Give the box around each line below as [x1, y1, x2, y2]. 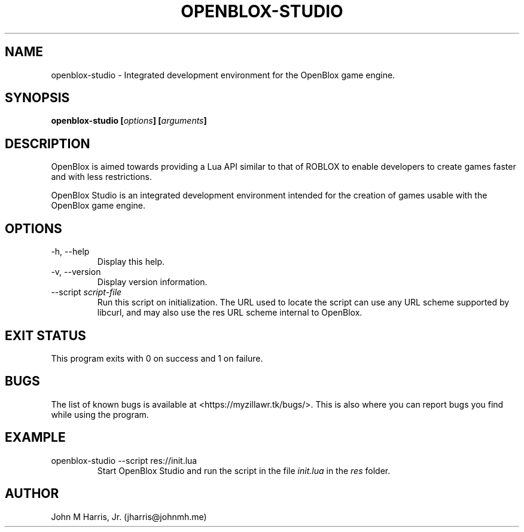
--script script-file [51, 287, 122, 298]
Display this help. [97, 256, 165, 267]
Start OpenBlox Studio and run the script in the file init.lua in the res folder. [97, 465, 391, 476]
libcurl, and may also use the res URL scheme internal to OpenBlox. [97, 307, 362, 318]
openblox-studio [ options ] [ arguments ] [51, 115, 207, 126]
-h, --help [51, 246, 90, 257]
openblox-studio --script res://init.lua [51, 455, 197, 466]
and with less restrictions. [51, 172, 152, 182]
